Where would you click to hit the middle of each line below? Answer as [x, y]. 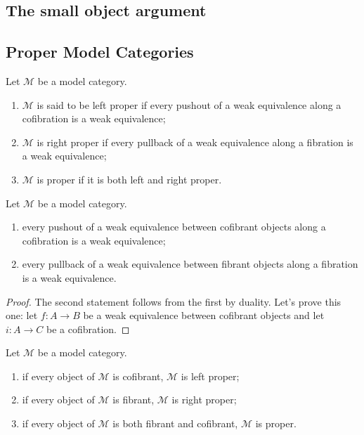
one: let [22, 315]
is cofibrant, [138, 376]
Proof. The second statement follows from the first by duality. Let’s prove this [174, 301]
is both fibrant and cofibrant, [175, 423]
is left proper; [210, 376]
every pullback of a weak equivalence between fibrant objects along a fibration [190, 264]
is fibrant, [134, 400]
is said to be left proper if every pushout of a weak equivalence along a [189, 104]
